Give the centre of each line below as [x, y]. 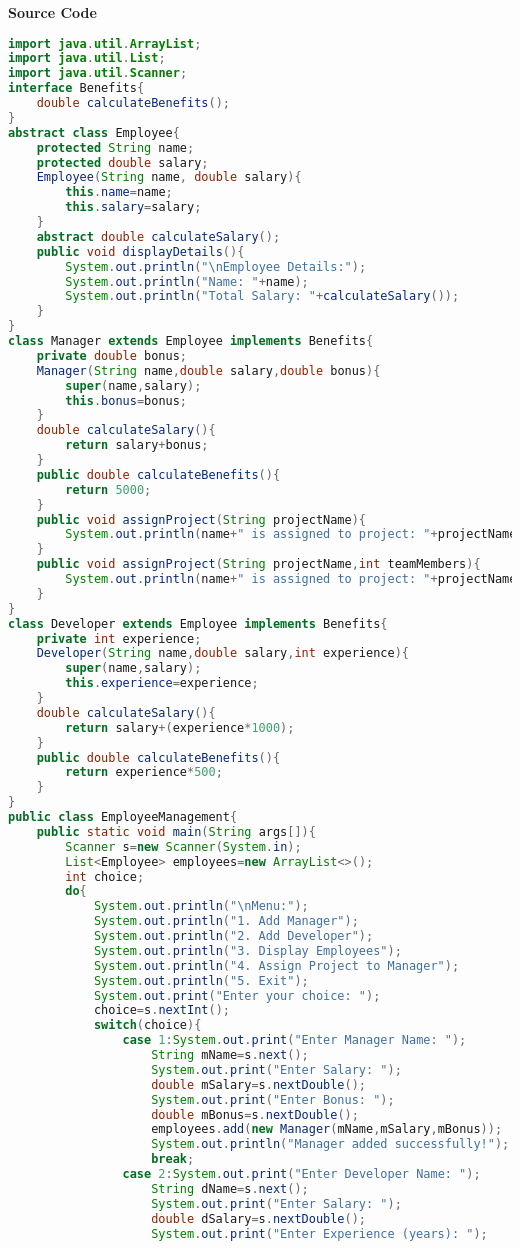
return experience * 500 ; [144, 772]
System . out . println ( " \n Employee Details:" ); [216, 266]
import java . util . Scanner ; [98, 73]
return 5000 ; [108, 489]
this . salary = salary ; [133, 207]
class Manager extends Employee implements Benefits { [191, 341]
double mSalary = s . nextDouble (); [259, 1084]
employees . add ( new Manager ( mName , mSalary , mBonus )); [327, 1129]
